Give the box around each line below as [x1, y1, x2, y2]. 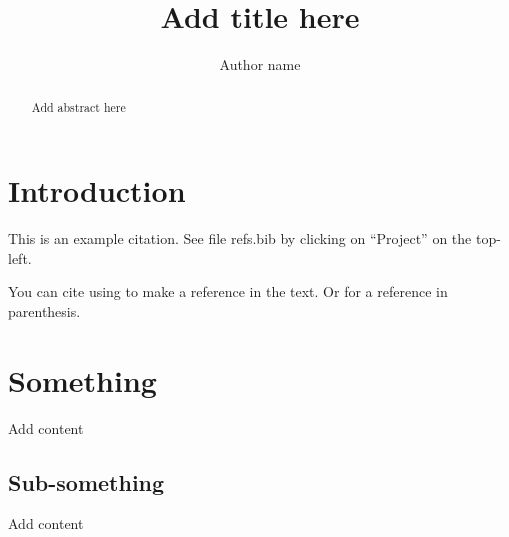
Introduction [8, 170, 186, 211]
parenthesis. [8, 300, 81, 321]
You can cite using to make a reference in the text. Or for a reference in [8, 281, 448, 302]
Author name [219, 54, 301, 75]
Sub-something [8, 466, 165, 497]
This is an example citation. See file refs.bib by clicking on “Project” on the [8, 228, 472, 249]
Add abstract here [31, 98, 126, 115]
